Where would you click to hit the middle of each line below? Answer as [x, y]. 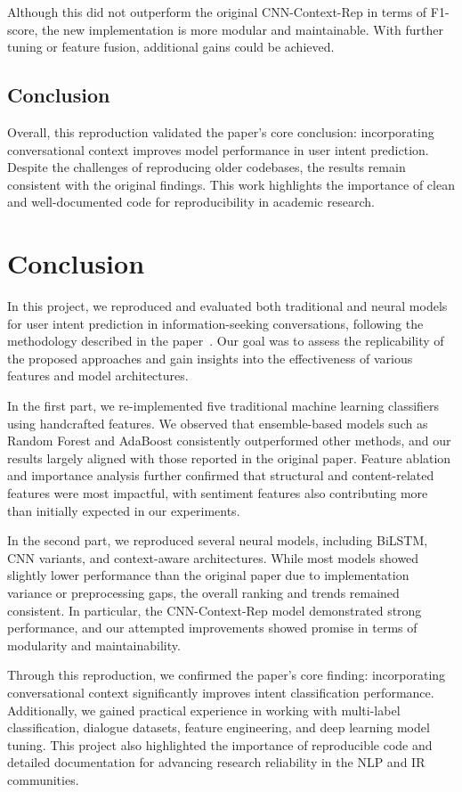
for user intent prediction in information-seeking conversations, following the [215, 323]
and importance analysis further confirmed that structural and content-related [221, 475]
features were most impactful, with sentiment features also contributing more [218, 493]
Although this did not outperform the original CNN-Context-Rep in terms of [217, 12]
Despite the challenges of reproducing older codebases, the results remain [207, 167]
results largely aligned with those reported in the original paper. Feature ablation [229, 457]
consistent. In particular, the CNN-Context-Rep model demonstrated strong [215, 610]
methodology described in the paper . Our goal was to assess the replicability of [226, 341]
